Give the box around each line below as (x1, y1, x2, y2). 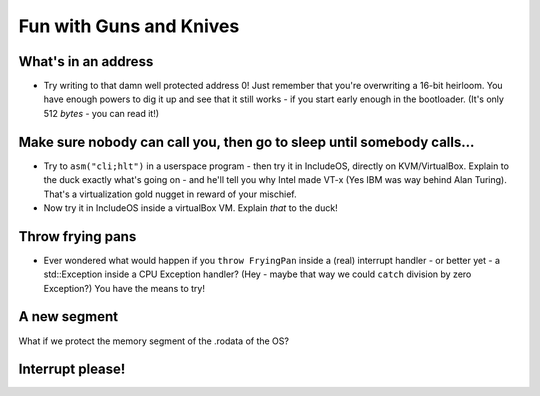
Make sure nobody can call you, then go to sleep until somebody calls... (18, 133, 475, 150)
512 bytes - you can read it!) (43, 107, 160, 119)
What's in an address (18, 53, 154, 70)
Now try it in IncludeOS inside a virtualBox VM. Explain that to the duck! (43, 201, 339, 214)
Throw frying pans (18, 228, 137, 245)
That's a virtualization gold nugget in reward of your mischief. (43, 188, 297, 200)
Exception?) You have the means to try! (43, 282, 205, 294)
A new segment (18, 308, 119, 325)
